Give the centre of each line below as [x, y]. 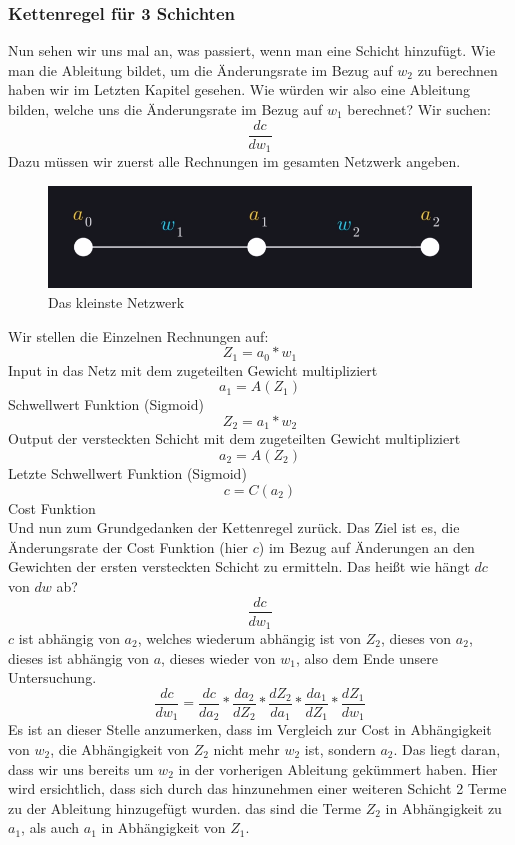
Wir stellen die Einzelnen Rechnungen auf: [138, 335]
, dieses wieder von [218, 657]
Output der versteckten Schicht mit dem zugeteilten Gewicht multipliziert [234, 438]
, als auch [50, 827]
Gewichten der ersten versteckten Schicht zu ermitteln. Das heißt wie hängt [239, 566]
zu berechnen [457, 69]
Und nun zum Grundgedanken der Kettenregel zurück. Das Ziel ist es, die [234, 527]
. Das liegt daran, [447, 748]
